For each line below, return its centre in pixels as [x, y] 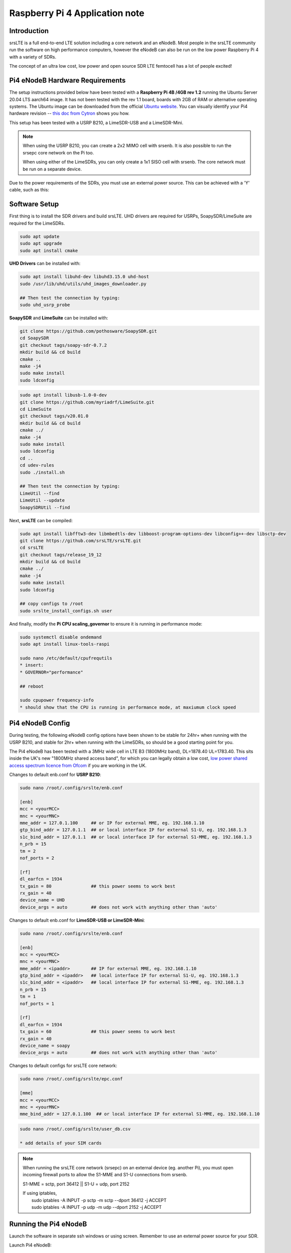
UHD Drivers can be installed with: [45, 264]
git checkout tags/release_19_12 [61, 555]
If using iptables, [40, 1193]
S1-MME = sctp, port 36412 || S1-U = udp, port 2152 [76, 1184]
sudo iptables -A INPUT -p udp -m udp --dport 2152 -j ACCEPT [97, 1207]
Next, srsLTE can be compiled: [41, 520]
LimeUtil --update [42, 500]
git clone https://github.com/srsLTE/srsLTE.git [80, 541]
